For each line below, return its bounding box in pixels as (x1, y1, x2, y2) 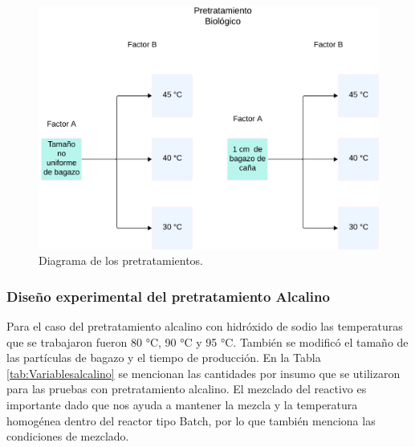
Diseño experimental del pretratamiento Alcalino (6, 286, 330, 306)
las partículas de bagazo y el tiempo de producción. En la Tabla (6, 349, 321, 366)
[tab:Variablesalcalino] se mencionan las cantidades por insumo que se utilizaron (6, 364, 401, 381)
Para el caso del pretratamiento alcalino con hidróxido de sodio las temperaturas (6, 318, 403, 335)
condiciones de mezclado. (6, 428, 129, 445)
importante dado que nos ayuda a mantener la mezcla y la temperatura (6, 396, 358, 413)
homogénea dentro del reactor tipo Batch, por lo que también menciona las (6, 412, 376, 429)
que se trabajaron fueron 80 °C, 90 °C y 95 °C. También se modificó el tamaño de (6, 333, 409, 350)
